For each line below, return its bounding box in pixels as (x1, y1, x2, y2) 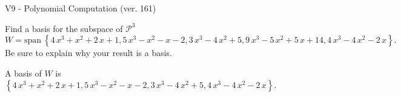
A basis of (5, 66, 42, 79)
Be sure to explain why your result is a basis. (5, 46, 173, 59)
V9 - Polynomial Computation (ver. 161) (5, 2, 156, 14)
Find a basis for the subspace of (5, 22, 123, 34)
